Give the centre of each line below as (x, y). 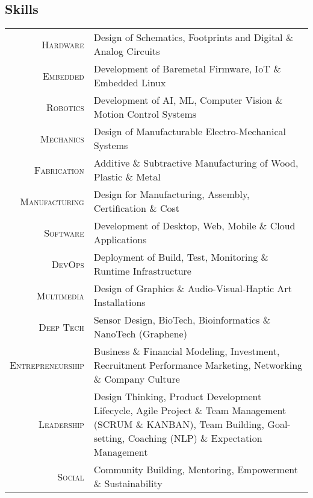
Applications (120, 240)
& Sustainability (128, 484)
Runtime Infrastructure (142, 271)
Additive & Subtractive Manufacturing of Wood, (196, 163)
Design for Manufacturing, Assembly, (172, 194)
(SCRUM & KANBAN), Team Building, (179, 424)
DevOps (68, 264)
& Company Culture (137, 379)
